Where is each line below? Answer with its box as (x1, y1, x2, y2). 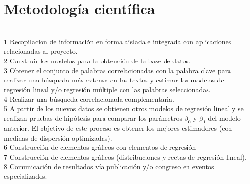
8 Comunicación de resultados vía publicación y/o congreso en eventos (4, 161, 214, 171)
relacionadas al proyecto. (4, 46, 78, 56)
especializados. (4, 171, 47, 181)
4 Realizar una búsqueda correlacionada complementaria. (4, 94, 174, 104)
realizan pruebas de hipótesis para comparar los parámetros (4, 113, 183, 123)
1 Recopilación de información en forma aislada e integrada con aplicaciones (4, 36, 231, 46)
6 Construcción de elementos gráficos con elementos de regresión (4, 142, 196, 152)
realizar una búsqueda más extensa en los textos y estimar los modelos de (4, 75, 224, 85)
